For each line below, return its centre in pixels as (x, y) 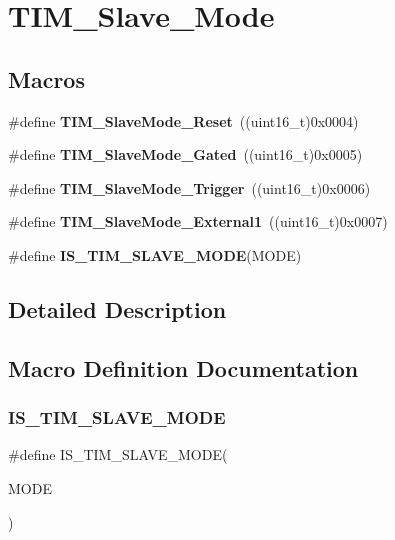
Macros (46, 78)
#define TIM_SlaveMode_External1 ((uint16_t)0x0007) (198, 221)
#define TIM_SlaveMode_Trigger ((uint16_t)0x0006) (189, 187)
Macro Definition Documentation (183, 367)
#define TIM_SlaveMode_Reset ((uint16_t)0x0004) (183, 120)
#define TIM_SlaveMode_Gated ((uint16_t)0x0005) (185, 154)
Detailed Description (117, 308)
